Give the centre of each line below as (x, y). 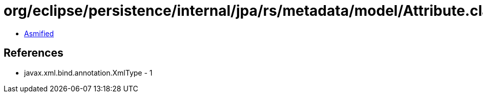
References (34, 53)
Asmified (39, 33)
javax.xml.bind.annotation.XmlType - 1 (88, 72)
